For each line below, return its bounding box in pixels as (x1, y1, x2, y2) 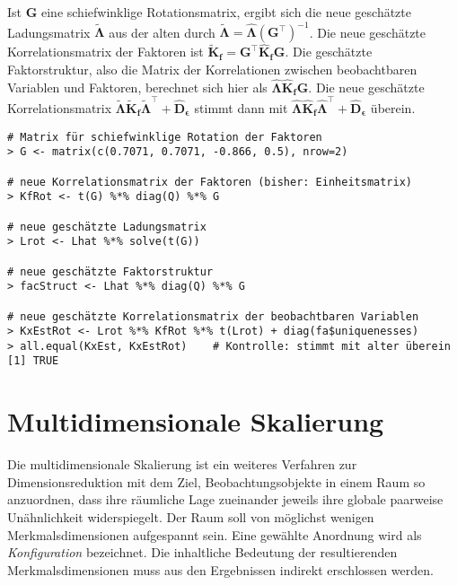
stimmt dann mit (194, 99, 288, 118)
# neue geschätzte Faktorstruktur (7, 265, 214, 278)
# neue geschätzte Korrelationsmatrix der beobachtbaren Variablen (7, 310, 419, 323)
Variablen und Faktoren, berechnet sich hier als (7, 77, 268, 96)
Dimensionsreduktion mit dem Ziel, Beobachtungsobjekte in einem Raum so (7, 472, 426, 491)
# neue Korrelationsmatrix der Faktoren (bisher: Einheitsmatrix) (7, 175, 413, 188)
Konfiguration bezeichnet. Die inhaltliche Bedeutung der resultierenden (7, 543, 398, 562)
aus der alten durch (109, 22, 215, 41)
